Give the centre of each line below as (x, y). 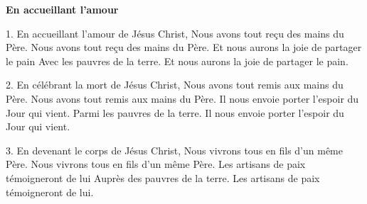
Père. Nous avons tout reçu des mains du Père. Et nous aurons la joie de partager (184, 47)
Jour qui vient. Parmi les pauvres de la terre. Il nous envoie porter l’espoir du (175, 112)
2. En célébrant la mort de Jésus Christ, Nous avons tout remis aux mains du (175, 85)
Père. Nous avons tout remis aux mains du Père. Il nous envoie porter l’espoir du (182, 98)
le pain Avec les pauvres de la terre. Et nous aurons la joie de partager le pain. (177, 61)
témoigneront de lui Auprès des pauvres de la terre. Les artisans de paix (163, 177)
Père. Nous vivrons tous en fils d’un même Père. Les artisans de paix (156, 164)
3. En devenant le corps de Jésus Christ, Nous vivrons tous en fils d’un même (174, 150)
